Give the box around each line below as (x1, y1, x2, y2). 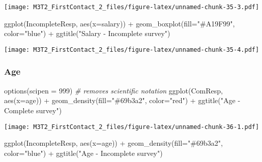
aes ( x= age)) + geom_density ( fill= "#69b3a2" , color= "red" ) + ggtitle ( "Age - (4, 95, 241, 106)
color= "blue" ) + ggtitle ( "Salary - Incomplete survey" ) (4, 28, 170, 39)
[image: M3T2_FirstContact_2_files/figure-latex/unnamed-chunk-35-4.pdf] (4, 46, 259, 53)
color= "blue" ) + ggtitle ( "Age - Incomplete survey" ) (4, 147, 163, 158)
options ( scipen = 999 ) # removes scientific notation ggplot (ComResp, (4, 85, 223, 95)
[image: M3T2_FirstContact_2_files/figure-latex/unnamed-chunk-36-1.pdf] (4, 123, 259, 131)
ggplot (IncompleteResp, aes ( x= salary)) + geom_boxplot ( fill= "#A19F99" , (4, 18, 235, 28)
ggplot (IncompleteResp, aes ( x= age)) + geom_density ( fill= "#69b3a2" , (4, 138, 223, 148)
